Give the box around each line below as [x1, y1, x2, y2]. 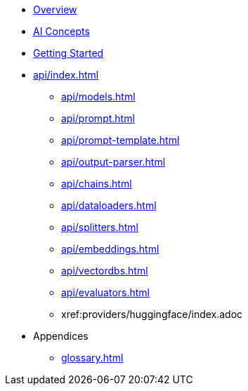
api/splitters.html [61, 221, 139, 233]
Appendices [33, 330, 89, 342]
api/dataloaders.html [61, 199, 157, 211]
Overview [33, 4, 77, 15]
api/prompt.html [61, 112, 135, 124]
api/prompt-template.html [61, 134, 180, 146]
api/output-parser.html [61, 156, 166, 168]
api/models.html [61, 91, 136, 102]
